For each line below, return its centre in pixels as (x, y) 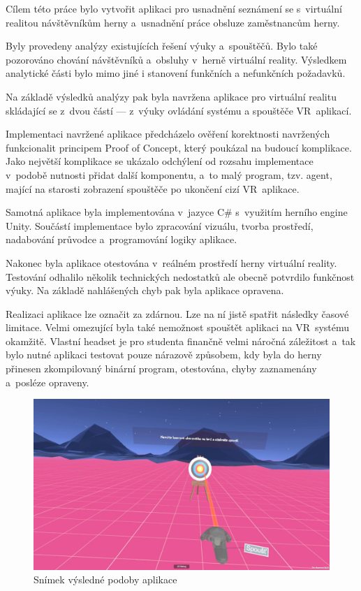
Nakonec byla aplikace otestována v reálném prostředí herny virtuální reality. (171, 262)
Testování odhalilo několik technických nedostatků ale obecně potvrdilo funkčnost (180, 276)
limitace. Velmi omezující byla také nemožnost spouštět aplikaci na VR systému (178, 327)
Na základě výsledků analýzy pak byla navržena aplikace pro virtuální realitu (171, 96)
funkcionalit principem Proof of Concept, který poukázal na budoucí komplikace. (179, 147)
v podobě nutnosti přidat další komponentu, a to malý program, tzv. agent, (169, 174)
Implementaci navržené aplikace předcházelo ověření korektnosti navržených (168, 134)
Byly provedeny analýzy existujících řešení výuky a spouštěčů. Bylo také (162, 46)
